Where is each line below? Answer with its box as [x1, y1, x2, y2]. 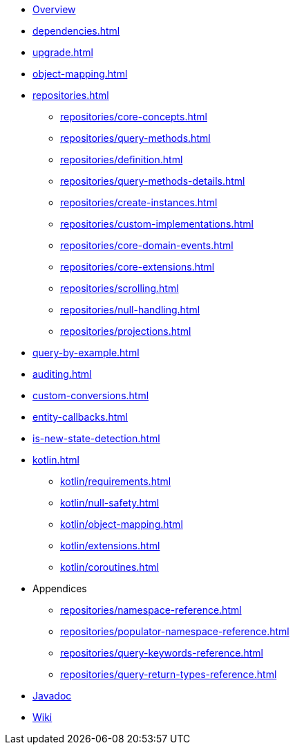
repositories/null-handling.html [60, 304, 200, 315]
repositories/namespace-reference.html [60, 604, 242, 616]
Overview [32, 3, 76, 15]
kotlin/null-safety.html [60, 497, 160, 509]
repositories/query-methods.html [60, 132, 211, 144]
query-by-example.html [32, 347, 140, 358]
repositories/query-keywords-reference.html [60, 647, 263, 659]
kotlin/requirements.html [60, 475, 171, 487]
